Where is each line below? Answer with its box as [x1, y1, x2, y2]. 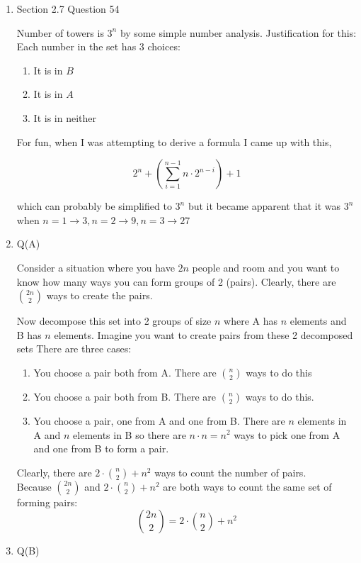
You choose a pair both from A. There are [33, 364, 217, 379]
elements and [290, 313, 347, 328]
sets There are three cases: [16, 341, 132, 356]
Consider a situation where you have [16, 260, 175, 274]
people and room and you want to [192, 260, 340, 274]
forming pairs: [16, 494, 78, 509]
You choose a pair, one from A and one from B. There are [33, 413, 285, 428]
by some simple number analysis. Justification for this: [120, 25, 357, 40]
